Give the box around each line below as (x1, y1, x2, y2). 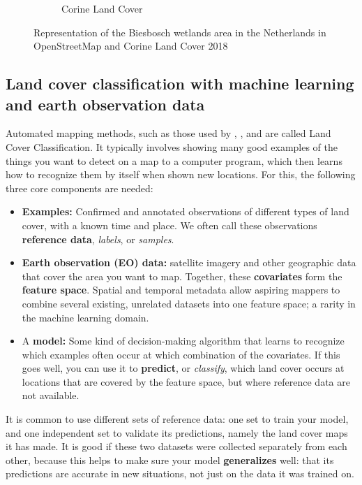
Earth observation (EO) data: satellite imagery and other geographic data (22, 255, 356, 270)
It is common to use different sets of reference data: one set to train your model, (6, 412, 349, 426)
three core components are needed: (6, 180, 153, 195)
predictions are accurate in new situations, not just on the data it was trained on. (6, 466, 354, 481)
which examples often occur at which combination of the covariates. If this (22, 347, 340, 361)
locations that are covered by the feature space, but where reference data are (22, 374, 350, 389)
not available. (22, 388, 80, 403)
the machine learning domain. (22, 310, 149, 324)
